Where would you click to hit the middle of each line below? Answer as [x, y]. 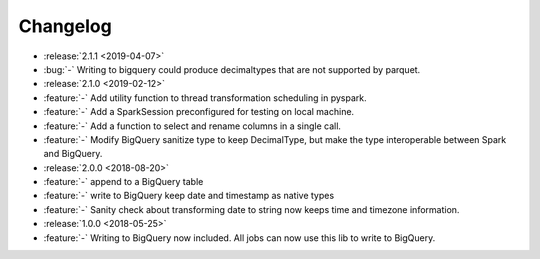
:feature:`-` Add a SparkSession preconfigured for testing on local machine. [199, 112]
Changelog [65, 26]
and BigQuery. [73, 154]
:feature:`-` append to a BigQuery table [123, 182]
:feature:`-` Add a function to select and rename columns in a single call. [192, 126]
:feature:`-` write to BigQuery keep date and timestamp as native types [189, 196]
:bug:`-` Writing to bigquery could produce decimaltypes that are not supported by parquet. [232, 69]
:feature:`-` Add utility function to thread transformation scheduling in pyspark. [205, 97]
